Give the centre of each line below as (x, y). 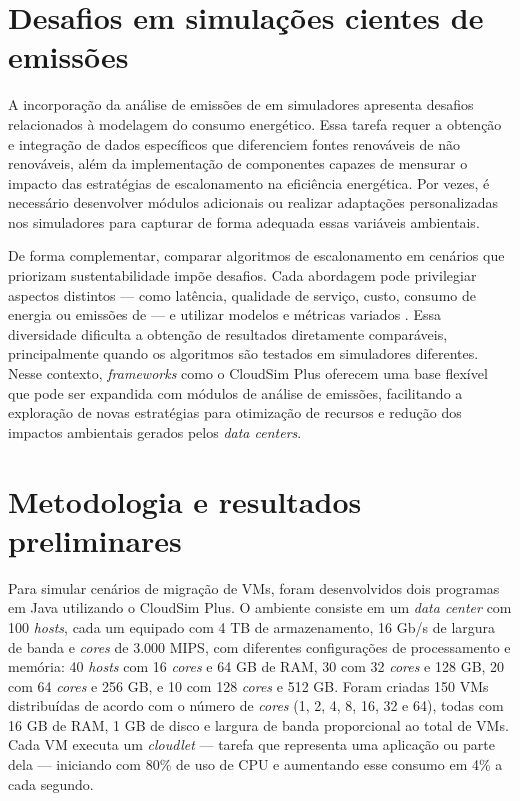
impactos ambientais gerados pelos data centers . (155, 431)
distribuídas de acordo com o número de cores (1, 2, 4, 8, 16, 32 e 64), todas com (256, 705)
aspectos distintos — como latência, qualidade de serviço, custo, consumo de (242, 294)
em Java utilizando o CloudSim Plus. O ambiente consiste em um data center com (260, 607)
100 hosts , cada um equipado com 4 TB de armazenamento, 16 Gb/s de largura (252, 626)
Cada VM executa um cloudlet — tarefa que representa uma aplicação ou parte (251, 744)
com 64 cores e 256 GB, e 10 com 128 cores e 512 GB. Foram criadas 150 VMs (248, 685)
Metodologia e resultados (185, 500)
